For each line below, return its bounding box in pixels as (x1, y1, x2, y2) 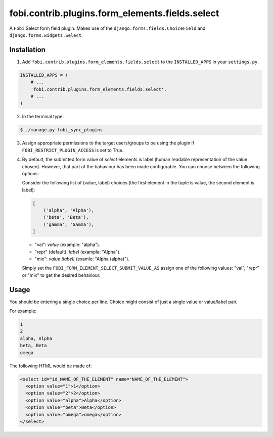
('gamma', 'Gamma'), (43, 221, 95, 227)
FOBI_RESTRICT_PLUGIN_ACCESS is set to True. (22, 147, 124, 153)
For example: (9, 308, 37, 314)
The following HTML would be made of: (9, 363, 92, 369)
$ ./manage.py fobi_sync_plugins (20, 127, 103, 133)
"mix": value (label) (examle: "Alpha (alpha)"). (34, 256, 130, 262)
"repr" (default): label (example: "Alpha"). (34, 249, 121, 255)
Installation (9, 45, 45, 54)
